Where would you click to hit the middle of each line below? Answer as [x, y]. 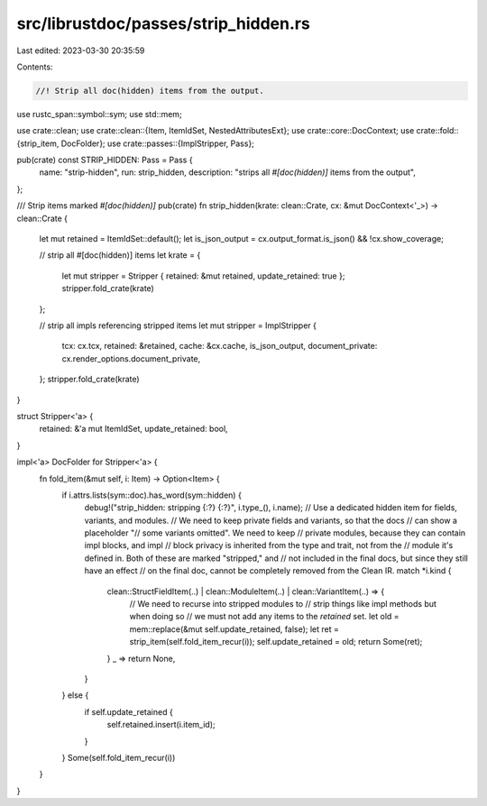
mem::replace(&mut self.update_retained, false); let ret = [234, 629]
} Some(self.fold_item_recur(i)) [119, 757]
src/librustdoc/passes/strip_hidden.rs [163, 23]
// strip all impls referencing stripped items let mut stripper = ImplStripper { [178, 325]
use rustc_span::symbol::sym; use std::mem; [99, 114]
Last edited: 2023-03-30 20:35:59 [81, 50]
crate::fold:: [437, 131]
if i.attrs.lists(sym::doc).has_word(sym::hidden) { [152, 495]
